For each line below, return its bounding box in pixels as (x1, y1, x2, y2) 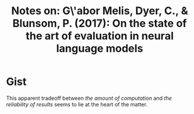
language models (56, 42, 144, 56)
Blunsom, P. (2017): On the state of (12, 17, 187, 30)
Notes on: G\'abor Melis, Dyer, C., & (11, 4, 189, 18)
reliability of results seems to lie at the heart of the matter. (6, 100, 148, 108)
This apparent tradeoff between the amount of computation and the (6, 95, 172, 102)
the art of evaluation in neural (26, 30, 174, 43)
